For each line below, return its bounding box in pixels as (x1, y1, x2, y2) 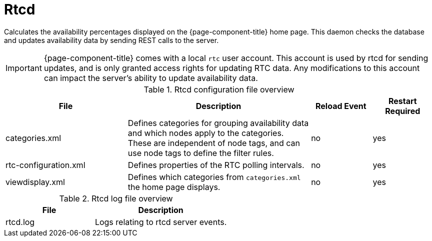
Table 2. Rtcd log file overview (59, 193, 173, 203)
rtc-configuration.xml (5, 159, 85, 170)
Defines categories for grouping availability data (127, 117, 309, 128)
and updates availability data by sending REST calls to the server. (4, 35, 219, 44)
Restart (388, 95, 417, 106)
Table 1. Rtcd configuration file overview (143, 84, 294, 94)
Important (5, 62, 42, 73)
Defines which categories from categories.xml (127, 171, 301, 182)
